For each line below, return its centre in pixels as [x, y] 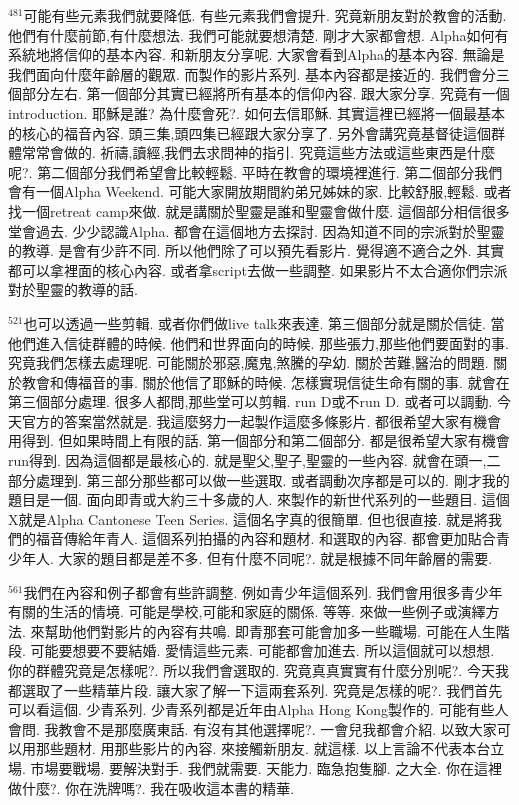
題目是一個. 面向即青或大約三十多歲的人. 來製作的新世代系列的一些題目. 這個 [259, 499]
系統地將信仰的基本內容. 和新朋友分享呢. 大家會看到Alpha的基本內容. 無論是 [256, 54]
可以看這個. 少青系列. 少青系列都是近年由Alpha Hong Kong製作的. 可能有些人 [258, 709]
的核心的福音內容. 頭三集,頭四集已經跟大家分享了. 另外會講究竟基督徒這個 [249, 132]
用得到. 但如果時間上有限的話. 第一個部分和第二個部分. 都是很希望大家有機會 [259, 440]
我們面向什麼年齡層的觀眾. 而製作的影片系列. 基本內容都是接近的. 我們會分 [252, 73]
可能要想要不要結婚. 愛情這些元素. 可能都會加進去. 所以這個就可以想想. [262, 650]
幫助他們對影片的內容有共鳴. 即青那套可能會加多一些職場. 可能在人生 [270, 630]
